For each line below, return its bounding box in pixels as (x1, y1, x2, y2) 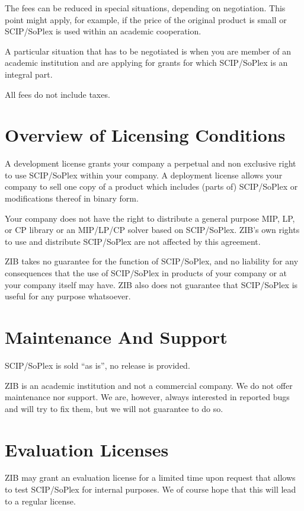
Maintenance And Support (5, 325, 228, 349)
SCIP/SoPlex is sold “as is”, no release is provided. (5, 359, 190, 371)
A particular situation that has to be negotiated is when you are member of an (5, 44, 291, 57)
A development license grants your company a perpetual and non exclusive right (5, 157, 296, 170)
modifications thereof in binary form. (5, 192, 139, 205)
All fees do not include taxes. (5, 88, 110, 100)
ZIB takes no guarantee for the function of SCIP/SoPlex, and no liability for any (5, 255, 299, 267)
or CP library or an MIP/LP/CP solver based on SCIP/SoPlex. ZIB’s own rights (5, 223, 300, 236)
